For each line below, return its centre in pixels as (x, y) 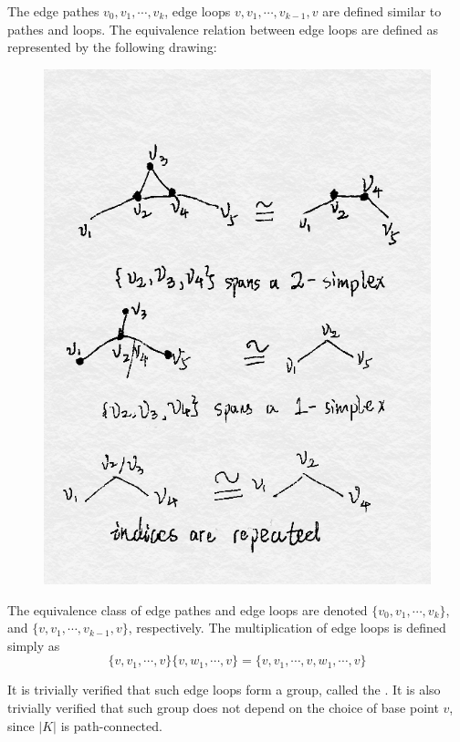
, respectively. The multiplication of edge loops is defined (287, 628)
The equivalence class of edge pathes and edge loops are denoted (188, 609)
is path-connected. (111, 725)
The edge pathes (53, 11)
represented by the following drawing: (112, 47)
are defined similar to (382, 11)
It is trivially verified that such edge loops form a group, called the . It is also (224, 690)
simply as (34, 645)
